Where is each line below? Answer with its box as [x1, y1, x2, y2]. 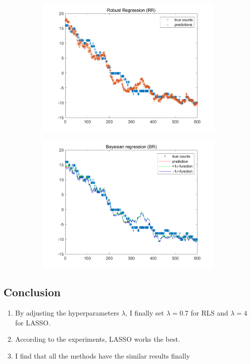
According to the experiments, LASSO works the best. [15, 334, 180, 344]
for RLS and [191, 308, 228, 318]
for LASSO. [15, 317, 50, 327]
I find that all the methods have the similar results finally [15, 350, 190, 361]
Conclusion [3, 284, 61, 300]
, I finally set [125, 308, 164, 318]
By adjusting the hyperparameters [15, 308, 119, 318]
